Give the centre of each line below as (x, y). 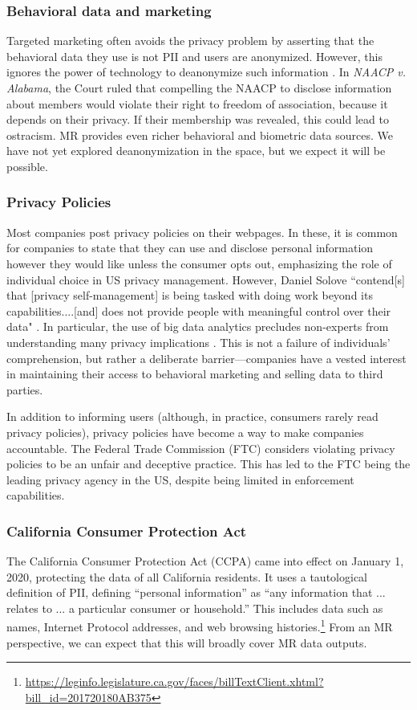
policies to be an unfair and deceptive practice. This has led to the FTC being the (208, 464)
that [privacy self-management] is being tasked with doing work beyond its (190, 295)
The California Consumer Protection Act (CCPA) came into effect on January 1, (205, 561)
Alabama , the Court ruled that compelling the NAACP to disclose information (199, 88)
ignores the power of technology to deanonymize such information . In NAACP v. (206, 72)
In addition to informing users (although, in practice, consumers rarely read (192, 416)
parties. (25, 389)
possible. (27, 166)
